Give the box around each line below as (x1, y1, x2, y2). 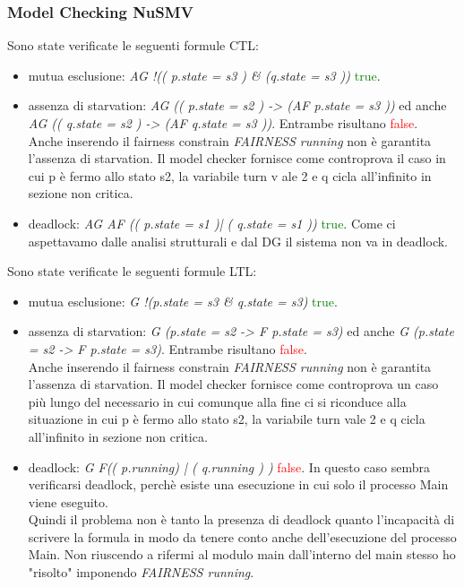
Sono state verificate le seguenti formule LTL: (7, 262, 257, 281)
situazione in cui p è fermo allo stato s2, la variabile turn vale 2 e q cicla (28, 410, 425, 428)
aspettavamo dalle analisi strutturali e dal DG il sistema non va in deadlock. (28, 231, 448, 250)
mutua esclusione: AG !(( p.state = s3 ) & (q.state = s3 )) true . (28, 65, 381, 84)
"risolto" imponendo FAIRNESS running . (28, 563, 254, 582)
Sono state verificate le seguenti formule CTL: (7, 36, 259, 55)
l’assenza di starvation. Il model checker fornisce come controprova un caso (28, 375, 439, 393)
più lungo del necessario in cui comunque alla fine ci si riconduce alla (28, 392, 407, 410)
